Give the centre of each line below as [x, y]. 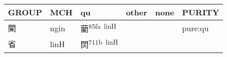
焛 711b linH [99, 44]
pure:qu [196, 28]
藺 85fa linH [99, 28]
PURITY [201, 12]
